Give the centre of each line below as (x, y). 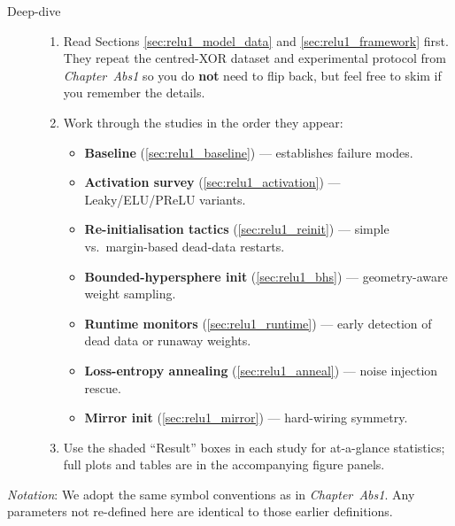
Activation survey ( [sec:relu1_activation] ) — (212, 182)
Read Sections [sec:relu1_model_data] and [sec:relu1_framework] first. (256, 40)
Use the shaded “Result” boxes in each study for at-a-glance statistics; (254, 447)
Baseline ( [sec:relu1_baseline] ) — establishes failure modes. (249, 152)
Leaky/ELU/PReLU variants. (165, 199)
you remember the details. (134, 93)
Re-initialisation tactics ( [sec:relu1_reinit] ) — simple (237, 229)
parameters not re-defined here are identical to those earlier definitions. (200, 511)
